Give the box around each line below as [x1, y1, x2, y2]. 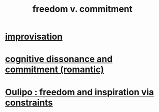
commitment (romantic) [5, 64, 104, 75]
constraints [5, 97, 53, 108]
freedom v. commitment [32, 3, 132, 15]
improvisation [5, 31, 63, 42]
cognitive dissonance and [5, 54, 113, 65]
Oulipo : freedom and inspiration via [5, 86, 154, 98]
